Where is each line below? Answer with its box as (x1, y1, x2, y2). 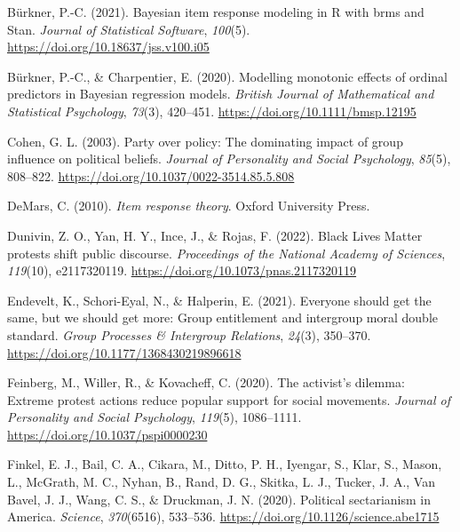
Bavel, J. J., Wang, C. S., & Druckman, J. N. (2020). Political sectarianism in (7, 489, 432, 508)
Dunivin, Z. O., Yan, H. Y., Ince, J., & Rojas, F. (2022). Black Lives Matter (7, 226, 423, 244)
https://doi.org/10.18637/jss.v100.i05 (7, 37, 210, 56)
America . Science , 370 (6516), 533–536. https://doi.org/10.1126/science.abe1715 (7, 507, 440, 526)
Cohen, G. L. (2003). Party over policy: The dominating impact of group (7, 131, 403, 150)
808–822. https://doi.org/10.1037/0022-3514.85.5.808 (7, 166, 295, 185)
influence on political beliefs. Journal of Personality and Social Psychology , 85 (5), (7, 149, 451, 168)
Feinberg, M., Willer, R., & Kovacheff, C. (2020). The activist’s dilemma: (7, 373, 405, 392)
